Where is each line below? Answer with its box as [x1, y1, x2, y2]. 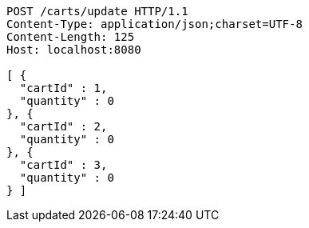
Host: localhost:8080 [6, 43, 141, 56]
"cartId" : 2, [19, 120, 108, 133]
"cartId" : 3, [19, 158, 108, 171]
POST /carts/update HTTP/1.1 [6, 5, 188, 18]
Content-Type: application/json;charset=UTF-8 [6, 18, 303, 30]
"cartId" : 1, [19, 82, 108, 94]
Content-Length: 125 [6, 30, 135, 43]
